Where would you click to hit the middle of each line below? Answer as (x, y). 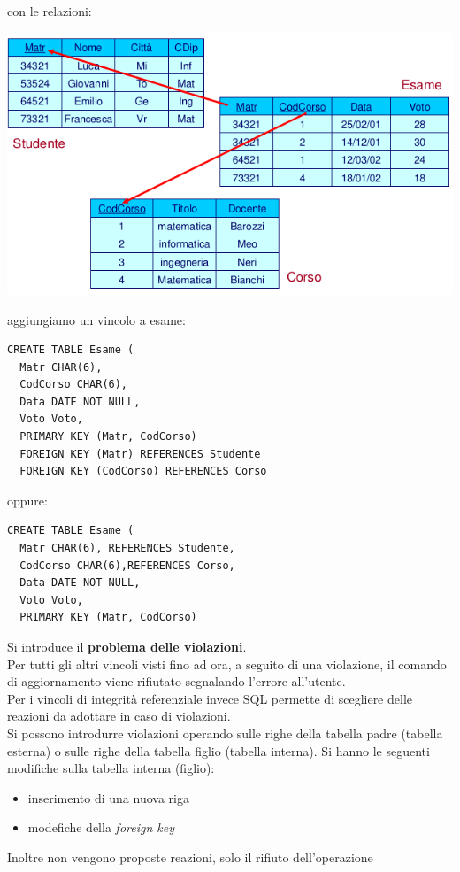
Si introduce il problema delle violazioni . (127, 647)
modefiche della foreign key (101, 827)
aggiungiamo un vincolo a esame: (96, 319)
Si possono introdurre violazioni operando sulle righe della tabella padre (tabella (225, 733)
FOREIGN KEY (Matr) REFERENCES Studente (140, 454)
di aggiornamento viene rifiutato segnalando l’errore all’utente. (176, 681)
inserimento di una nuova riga (108, 797)
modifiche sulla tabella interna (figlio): (111, 768)
